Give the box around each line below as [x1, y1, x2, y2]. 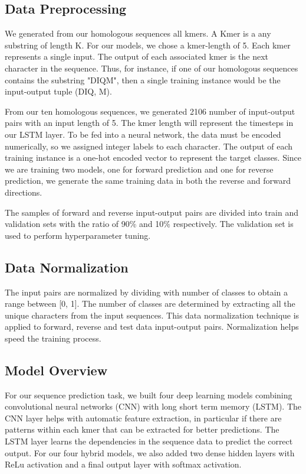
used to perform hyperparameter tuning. [5, 229, 151, 241]
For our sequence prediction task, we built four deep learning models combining [5, 388, 292, 401]
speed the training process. [5, 332, 101, 344]
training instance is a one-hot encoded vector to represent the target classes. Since [5, 151, 302, 164]
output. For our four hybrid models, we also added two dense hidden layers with [5, 446, 295, 459]
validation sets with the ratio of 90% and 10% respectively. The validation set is [5, 217, 294, 230]
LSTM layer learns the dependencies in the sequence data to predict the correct [5, 435, 293, 447]
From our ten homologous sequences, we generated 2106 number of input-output [5, 105, 295, 117]
